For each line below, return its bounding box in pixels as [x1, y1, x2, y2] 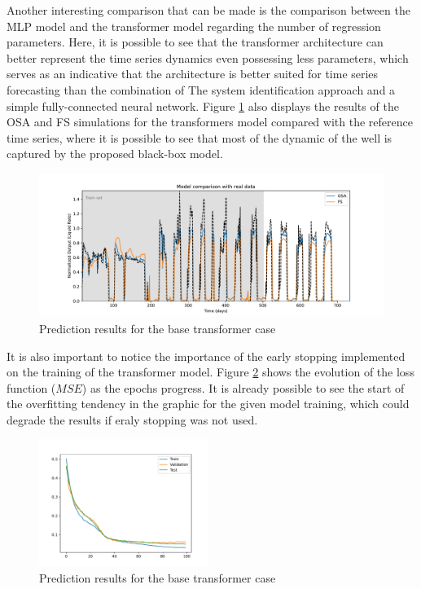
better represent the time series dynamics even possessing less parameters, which [7, 49, 409, 66]
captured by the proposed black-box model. [7, 145, 223, 162]
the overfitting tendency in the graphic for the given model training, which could [7, 395, 410, 412]
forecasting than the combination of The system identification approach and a [7, 81, 396, 98]
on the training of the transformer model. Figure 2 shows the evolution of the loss [7, 363, 414, 380]
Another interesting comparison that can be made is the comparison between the [7, 2, 410, 18]
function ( [7, 379, 56, 396]
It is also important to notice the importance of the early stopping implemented [7, 347, 406, 364]
